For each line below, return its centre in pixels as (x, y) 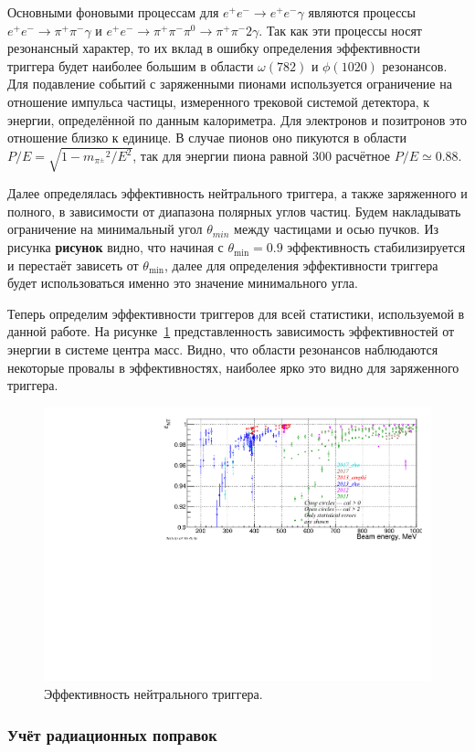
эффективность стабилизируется (376, 247)
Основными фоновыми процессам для (113, 12)
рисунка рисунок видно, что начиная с (116, 247)
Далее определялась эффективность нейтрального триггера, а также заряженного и (237, 193)
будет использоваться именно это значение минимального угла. (183, 283)
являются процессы (362, 12)
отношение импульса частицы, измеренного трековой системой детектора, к (219, 101)
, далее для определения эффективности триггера (301, 265)
